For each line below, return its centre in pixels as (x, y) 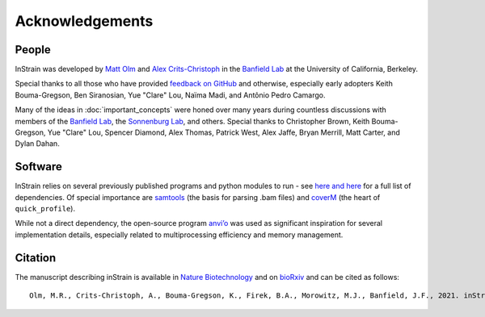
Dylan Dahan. (37, 144)
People (33, 50)
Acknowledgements (84, 21)
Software (38, 167)
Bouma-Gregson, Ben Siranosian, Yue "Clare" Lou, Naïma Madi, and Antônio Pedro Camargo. (170, 95)
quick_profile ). (45, 209)
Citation (36, 258)
